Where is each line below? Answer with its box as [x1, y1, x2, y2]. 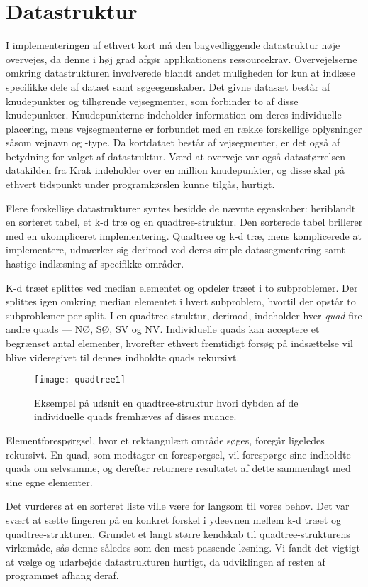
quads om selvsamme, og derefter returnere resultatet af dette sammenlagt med [6, 461, 351, 476]
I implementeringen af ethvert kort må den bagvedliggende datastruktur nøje [6, 38, 340, 53]
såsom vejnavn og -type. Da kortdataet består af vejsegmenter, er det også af [6, 135, 340, 150]
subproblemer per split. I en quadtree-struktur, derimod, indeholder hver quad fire [6, 307, 362, 322]
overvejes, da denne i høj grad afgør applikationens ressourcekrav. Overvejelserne [6, 51, 357, 66]
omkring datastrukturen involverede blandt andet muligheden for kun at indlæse [6, 65, 355, 80]
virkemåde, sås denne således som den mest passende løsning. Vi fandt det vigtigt [6, 540, 361, 555]
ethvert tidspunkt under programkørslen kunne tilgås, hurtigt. [6, 177, 275, 192]
